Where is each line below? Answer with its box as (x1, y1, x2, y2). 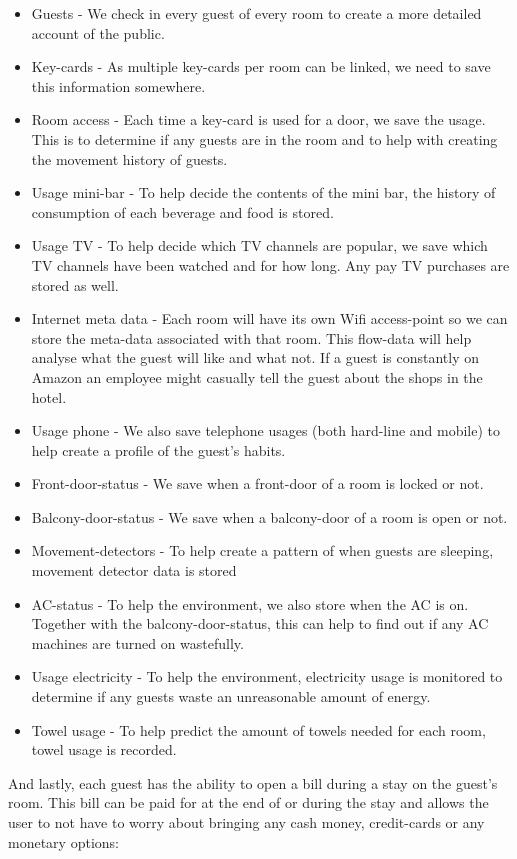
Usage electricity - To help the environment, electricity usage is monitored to (31, 666, 503, 687)
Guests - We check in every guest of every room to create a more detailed (31, 3, 482, 23)
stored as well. (31, 274, 119, 295)
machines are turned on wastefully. (31, 632, 244, 653)
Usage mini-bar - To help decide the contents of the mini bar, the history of (31, 182, 496, 203)
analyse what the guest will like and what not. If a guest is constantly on (31, 347, 479, 368)
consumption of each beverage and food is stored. (31, 201, 334, 222)
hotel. (31, 386, 67, 407)
